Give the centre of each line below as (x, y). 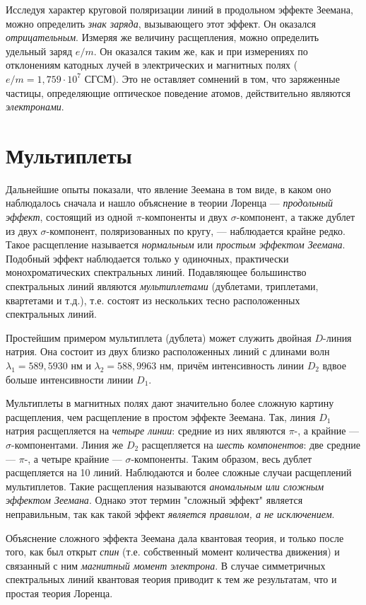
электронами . (35, 106)
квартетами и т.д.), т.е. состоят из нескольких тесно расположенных (153, 300)
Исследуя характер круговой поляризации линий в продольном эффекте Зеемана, (179, 9)
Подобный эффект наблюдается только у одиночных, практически (147, 258)
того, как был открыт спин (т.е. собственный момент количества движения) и (173, 552)
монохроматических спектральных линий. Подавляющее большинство (156, 272)
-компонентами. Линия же (67, 444)
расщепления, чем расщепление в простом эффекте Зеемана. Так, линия (161, 416)
